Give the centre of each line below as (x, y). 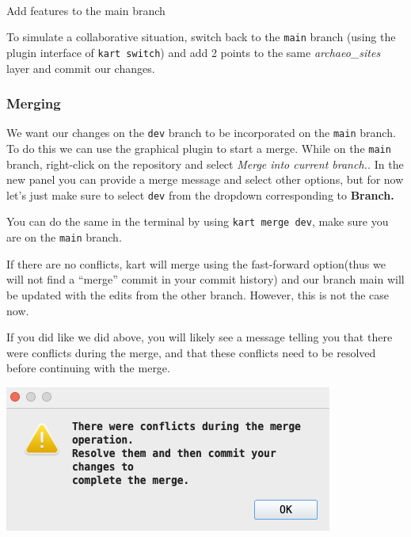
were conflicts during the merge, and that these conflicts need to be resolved (191, 352)
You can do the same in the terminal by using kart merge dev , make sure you (198, 221)
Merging (34, 103)
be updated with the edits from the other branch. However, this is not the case (198, 294)
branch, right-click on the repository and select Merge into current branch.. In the (205, 164)
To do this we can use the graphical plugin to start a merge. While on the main (199, 148)
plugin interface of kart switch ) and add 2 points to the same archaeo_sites (194, 52)
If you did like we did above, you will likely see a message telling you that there (200, 337)
